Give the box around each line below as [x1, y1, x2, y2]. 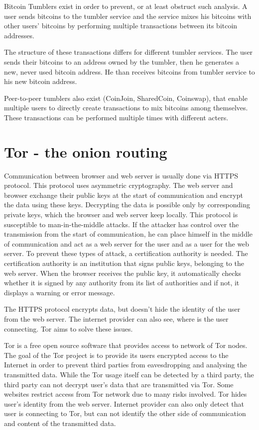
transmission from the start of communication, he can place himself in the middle [4, 229, 253, 239]
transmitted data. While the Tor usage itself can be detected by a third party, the [4, 369, 254, 379]
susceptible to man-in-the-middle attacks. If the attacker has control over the [4, 219, 239, 229]
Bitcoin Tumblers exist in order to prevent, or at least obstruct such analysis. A [4, 1, 248, 11]
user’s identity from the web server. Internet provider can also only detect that [4, 398, 245, 409]
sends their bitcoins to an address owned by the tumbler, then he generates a [4, 56, 239, 67]
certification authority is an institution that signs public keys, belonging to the [4, 258, 244, 268]
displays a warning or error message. [4, 287, 115, 297]
